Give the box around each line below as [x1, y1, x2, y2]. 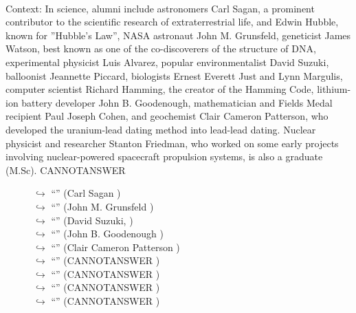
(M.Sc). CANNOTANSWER [5, 162, 126, 177]
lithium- [317, 82, 351, 96]
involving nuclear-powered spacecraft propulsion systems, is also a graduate [5, 149, 323, 164]
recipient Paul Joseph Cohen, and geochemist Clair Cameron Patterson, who [5, 109, 329, 123]
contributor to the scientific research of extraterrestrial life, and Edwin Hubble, [5, 14, 339, 29]
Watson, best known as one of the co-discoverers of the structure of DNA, [5, 41, 316, 56]
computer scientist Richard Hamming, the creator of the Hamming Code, [5, 82, 314, 96]
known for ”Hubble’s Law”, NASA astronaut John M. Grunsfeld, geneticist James [5, 28, 351, 42]
